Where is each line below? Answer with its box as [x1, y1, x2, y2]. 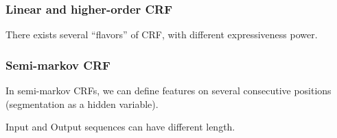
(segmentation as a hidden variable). [5, 96, 159, 111]
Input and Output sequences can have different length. [5, 120, 235, 134]
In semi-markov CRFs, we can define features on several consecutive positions [5, 83, 332, 98]
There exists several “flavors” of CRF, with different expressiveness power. [5, 27, 318, 42]
